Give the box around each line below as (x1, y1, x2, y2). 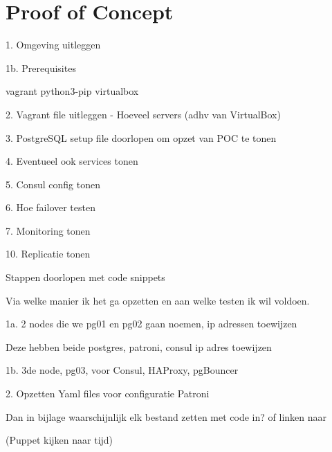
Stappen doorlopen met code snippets (6, 270, 165, 284)
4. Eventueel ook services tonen (6, 154, 138, 168)
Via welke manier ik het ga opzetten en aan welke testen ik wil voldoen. (6, 293, 310, 307)
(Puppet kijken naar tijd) (6, 433, 113, 447)
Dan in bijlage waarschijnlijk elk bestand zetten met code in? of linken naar (6, 409, 327, 424)
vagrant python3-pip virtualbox (6, 84, 139, 98)
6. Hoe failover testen (6, 200, 95, 215)
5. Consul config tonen (6, 177, 100, 191)
